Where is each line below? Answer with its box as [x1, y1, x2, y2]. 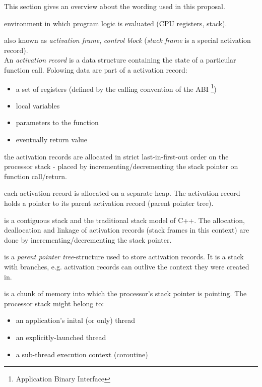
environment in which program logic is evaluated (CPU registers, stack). [4, 18, 227, 28]
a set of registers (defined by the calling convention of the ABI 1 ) [16, 82, 217, 94]
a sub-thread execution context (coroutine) [16, 349, 148, 359]
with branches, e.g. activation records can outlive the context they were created [4, 261, 249, 271]
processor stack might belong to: [4, 298, 104, 308]
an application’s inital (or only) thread [16, 315, 136, 325]
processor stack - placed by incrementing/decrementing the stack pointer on [4, 161, 238, 172]
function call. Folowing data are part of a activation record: [4, 64, 187, 75]
